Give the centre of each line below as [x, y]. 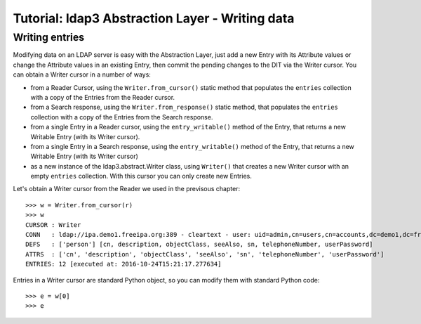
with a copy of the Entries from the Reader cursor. [103, 97]
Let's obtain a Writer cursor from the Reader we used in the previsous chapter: [127, 189]
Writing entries [49, 37]
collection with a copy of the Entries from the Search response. [122, 117]
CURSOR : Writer [53, 225]
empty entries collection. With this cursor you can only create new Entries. [141, 176]
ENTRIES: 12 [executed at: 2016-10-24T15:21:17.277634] [123, 264]
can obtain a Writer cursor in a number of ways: [82, 74]
